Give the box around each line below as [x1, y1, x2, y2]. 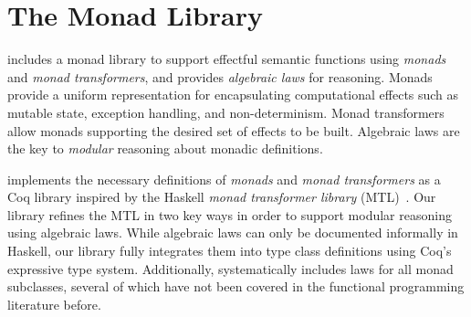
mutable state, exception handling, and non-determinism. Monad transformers [7, 102, 445, 122]
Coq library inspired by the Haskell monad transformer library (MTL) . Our [7, 187, 436, 206]
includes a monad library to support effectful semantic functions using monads [7, 49, 446, 69]
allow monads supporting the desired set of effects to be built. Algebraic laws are [7, 121, 460, 140]
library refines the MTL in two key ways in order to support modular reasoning [7, 205, 452, 224]
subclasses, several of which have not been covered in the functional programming [7, 277, 465, 296]
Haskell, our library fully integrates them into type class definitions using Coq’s [7, 241, 452, 260]
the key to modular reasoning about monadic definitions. [7, 139, 323, 158]
